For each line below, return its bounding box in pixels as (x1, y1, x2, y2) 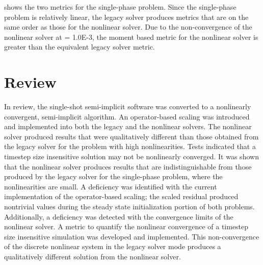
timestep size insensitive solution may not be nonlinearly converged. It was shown (4, 151, 259, 162)
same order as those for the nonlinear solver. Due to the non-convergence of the (4, 21, 252, 32)
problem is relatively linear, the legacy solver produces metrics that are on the (4, 11, 249, 22)
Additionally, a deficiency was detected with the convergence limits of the (4, 211, 233, 222)
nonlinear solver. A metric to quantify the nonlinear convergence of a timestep (4, 221, 249, 232)
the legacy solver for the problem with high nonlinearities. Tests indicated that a (4, 141, 256, 152)
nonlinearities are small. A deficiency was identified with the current (4, 181, 217, 191)
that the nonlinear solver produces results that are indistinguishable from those (4, 161, 252, 172)
